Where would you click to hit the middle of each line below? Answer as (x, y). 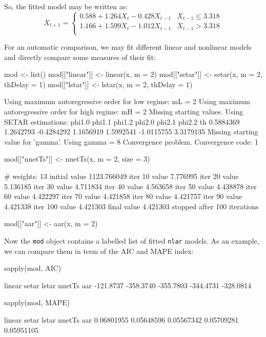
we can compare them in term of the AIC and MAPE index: (99, 251)
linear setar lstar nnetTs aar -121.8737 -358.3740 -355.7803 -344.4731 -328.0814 (128, 285)
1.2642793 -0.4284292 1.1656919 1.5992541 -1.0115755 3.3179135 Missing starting (131, 132)
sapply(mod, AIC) (33, 268)
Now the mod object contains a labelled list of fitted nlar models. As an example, (132, 241)
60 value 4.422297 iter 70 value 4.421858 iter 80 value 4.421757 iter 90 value (123, 196)
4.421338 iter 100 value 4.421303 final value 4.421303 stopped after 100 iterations (131, 206)
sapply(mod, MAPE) (37, 302)
